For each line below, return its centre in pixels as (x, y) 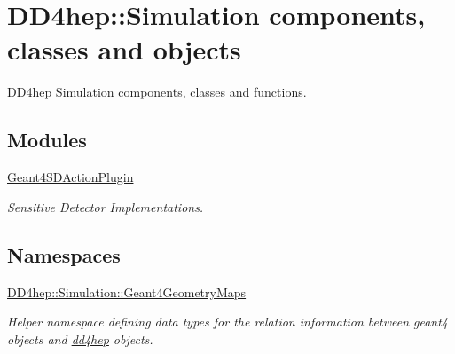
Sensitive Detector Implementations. (106, 206)
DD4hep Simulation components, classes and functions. (157, 92)
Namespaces (64, 254)
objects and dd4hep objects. (80, 338)
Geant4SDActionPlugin (71, 177)
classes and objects (124, 49)
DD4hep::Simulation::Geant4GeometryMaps (127, 291)
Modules (47, 140)
